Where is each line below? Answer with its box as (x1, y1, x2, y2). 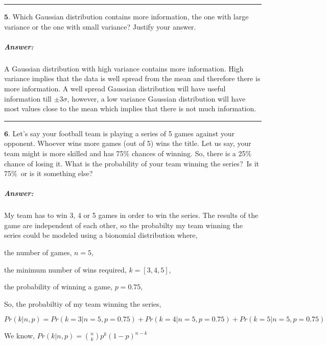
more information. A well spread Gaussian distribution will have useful (4, 83, 226, 93)
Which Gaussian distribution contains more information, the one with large (12, 11, 249, 21)
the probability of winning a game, (4, 281, 113, 292)
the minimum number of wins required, (4, 264, 127, 275)
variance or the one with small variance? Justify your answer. (4, 21, 196, 32)
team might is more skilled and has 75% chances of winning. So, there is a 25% (4, 147, 252, 158)
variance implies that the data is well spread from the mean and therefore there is (4, 73, 261, 84)
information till (4, 93, 52, 104)
